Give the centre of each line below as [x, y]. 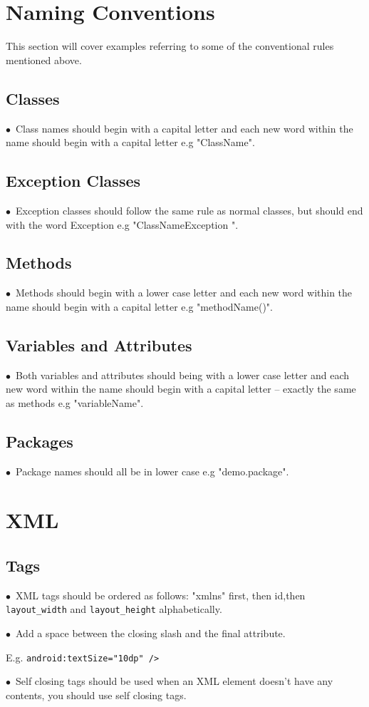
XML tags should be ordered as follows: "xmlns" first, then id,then [160, 595]
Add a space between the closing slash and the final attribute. [150, 633]
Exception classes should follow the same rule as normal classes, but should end [189, 210]
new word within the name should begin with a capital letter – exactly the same [181, 389]
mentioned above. [44, 60]
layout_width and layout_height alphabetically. [114, 609]
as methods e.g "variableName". [75, 402]
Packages [40, 441]
